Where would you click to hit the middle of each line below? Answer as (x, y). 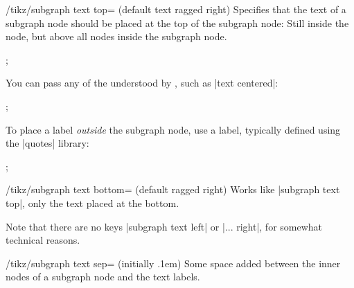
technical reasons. (43, 240)
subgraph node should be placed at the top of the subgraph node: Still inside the (177, 22)
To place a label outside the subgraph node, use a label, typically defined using (173, 129)
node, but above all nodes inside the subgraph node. (116, 36)
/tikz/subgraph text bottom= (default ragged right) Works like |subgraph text (173, 189)
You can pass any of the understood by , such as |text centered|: (142, 83)
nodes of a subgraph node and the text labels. (103, 277)
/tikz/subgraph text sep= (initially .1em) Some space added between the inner (173, 263)
